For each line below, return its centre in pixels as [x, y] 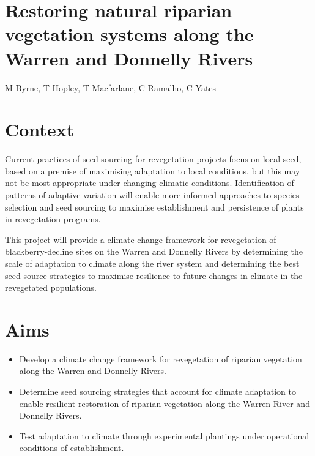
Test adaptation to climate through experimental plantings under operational [164, 435]
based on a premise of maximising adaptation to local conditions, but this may [153, 170]
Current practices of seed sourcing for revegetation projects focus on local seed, [153, 159]
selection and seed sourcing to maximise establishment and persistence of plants [154, 207]
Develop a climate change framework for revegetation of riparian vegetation [161, 358]
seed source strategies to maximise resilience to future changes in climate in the [154, 275]
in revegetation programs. [53, 219]
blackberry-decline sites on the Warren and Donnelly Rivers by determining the [154, 251]
